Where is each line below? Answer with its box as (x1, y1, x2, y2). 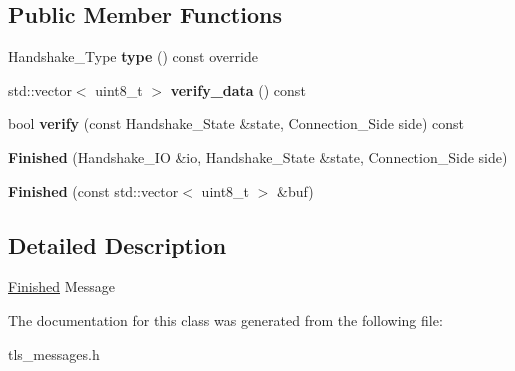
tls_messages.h (8, 343, 100, 364)
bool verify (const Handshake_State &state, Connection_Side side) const (8, 113, 465, 134)
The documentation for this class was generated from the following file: (8, 309, 443, 330)
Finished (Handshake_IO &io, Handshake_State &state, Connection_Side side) (8, 146, 508, 167)
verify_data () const (170, 79, 306, 100)
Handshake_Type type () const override (8, 46, 258, 67)
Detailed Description (8, 229, 227, 260)
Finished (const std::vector (8, 180, 179, 201)
